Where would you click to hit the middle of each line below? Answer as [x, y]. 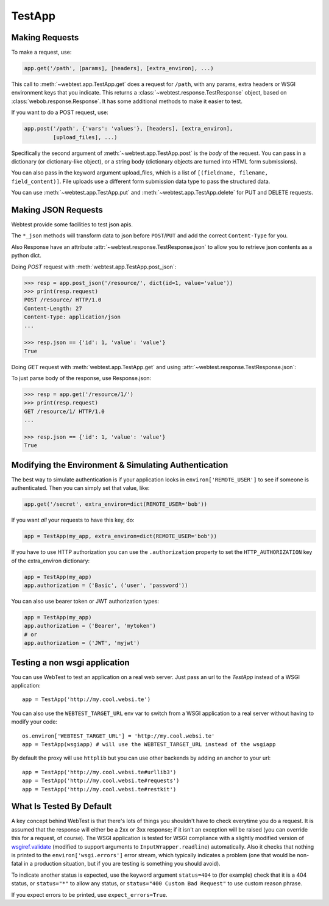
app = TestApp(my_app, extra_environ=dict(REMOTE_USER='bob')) [121, 536]
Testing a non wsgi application [71, 662]
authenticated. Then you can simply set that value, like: [80, 488]
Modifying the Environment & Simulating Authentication [120, 465]
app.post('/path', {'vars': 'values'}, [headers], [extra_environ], [129, 129]
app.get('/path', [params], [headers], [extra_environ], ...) [119, 68]
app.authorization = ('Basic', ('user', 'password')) [106, 585]
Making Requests [45, 38]
